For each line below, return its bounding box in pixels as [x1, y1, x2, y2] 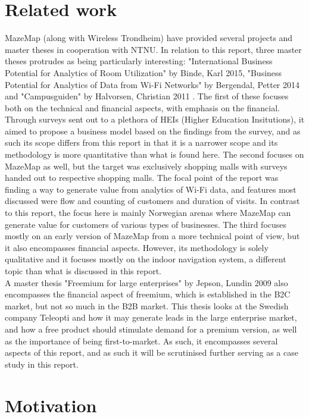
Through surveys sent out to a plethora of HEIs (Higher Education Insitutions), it [5, 113, 305, 126]
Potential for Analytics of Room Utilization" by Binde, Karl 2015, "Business [5, 66, 282, 79]
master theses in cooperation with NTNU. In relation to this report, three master [5, 43, 302, 55]
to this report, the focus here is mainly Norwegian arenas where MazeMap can [5, 206, 291, 219]
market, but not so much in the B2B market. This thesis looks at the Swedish [5, 299, 289, 312]
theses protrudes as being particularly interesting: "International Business [5, 55, 273, 67]
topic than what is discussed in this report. [5, 265, 161, 277]
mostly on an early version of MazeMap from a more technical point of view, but [5, 230, 300, 242]
